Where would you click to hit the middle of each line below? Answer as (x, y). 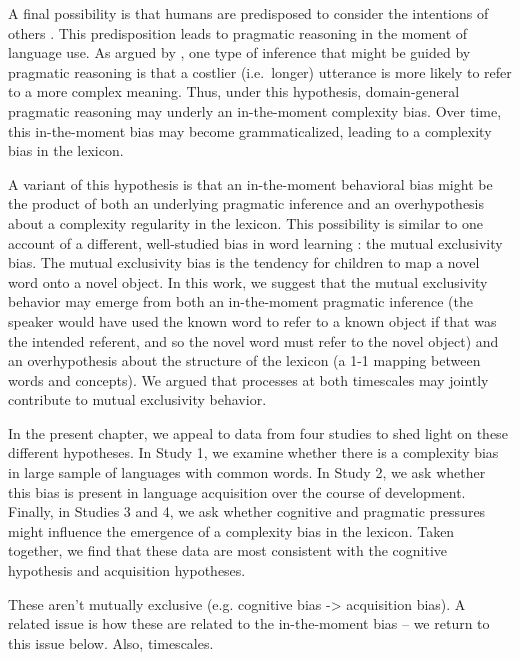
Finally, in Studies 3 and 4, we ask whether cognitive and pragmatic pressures (247, 511)
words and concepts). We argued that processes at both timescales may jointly (248, 379)
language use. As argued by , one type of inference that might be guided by (239, 52)
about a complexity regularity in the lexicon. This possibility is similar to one (245, 222)
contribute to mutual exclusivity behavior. (137, 399)
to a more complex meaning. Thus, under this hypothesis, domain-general (234, 91)
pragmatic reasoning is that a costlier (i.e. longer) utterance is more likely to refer (260, 71)
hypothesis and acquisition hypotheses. (127, 570)
